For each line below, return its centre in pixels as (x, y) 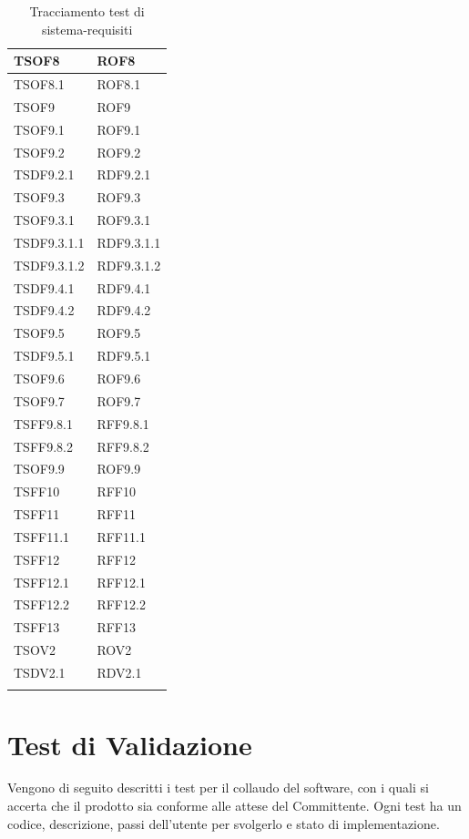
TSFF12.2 (42, 604)
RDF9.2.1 (124, 174)
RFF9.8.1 (123, 423)
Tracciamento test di (87, 11)
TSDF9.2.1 (44, 174)
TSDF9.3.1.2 (49, 265)
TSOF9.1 (39, 129)
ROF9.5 (119, 333)
